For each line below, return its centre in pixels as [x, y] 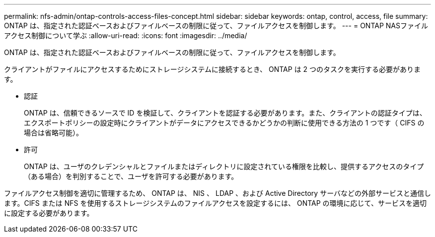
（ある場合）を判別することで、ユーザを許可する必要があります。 [131, 176]
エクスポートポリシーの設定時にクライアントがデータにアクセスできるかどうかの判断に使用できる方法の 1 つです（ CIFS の [224, 123]
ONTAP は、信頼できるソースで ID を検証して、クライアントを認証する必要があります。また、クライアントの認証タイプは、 [225, 113]
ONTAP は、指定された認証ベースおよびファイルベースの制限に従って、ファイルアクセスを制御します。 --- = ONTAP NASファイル [216, 26]
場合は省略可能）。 [53, 133]
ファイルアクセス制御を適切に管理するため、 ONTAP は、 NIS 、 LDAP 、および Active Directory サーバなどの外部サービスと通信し [218, 193]
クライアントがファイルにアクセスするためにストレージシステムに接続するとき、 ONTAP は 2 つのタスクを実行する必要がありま [213, 69]
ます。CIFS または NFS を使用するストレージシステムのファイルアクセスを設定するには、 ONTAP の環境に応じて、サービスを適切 [215, 203]
